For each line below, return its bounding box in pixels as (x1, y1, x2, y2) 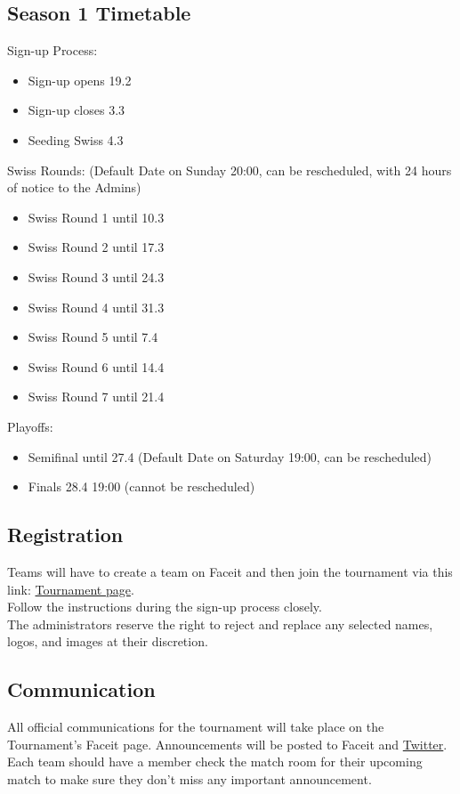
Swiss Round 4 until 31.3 (28, 297, 165, 316)
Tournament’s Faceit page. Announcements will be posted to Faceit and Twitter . (7, 734, 448, 753)
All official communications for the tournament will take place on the (7, 717, 384, 736)
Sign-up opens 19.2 (28, 70, 132, 89)
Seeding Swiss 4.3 (28, 130, 124, 149)
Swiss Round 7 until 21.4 (28, 387, 165, 406)
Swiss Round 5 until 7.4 (28, 328, 158, 346)
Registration (7, 521, 124, 548)
